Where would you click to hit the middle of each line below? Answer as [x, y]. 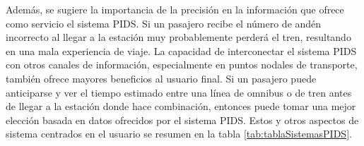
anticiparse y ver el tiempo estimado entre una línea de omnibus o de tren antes [179, 92]
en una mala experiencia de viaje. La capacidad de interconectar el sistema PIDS [181, 50]
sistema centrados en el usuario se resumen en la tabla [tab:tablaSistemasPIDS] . [179, 134]
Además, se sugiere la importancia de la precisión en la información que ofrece [175, 9]
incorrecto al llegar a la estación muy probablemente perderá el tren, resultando [178, 37]
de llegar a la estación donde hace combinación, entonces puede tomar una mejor [181, 106]
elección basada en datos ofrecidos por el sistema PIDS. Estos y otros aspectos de [182, 120]
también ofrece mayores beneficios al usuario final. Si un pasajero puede [161, 78]
